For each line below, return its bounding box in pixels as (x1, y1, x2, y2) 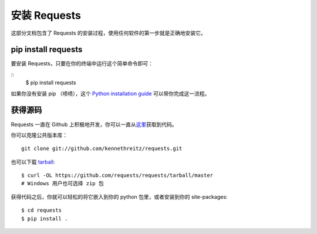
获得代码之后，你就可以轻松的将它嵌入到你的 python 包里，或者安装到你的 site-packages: (11, 193, 228, 200)
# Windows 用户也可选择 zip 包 (21, 180, 104, 187)
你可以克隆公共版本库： (11, 131, 68, 138)
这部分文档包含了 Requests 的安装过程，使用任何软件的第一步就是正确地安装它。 (11, 29, 207, 36)
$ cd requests (21, 207, 62, 214)
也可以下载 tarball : (11, 158, 55, 165)
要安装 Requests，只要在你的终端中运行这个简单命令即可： (11, 60, 154, 67)
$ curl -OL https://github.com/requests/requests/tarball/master (21, 172, 214, 179)
